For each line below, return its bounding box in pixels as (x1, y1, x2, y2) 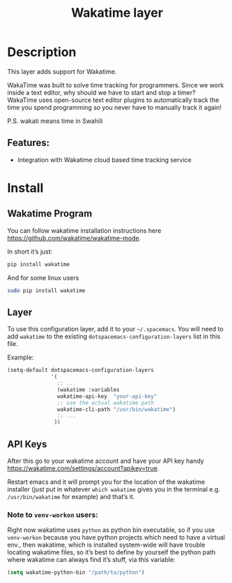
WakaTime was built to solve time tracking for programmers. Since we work (7, 80, 224, 89)
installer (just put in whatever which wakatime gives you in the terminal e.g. (7, 485, 221, 494)
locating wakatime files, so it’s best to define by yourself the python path (7, 548, 216, 556)
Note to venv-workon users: (7, 510, 99, 519)
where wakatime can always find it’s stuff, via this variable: (7, 556, 176, 564)
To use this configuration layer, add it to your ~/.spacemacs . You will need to (7, 325, 224, 333)
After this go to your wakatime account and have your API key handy (7, 456, 204, 465)
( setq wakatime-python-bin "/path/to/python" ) (7, 569, 145, 576)
